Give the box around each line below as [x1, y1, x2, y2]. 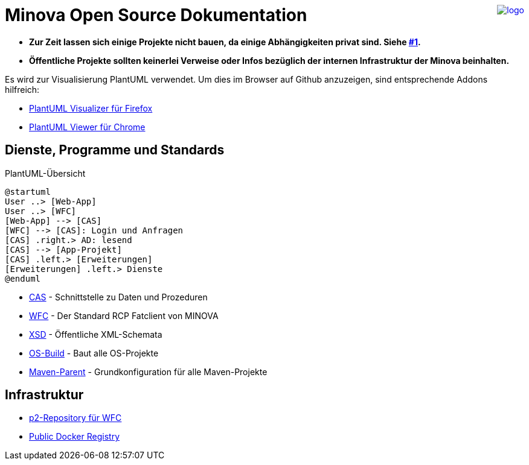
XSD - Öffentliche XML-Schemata [29, 329, 162, 340]
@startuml [5, 186, 51, 197]
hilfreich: [5, 84, 40, 95]
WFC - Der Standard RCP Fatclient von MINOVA [29, 310, 219, 321]
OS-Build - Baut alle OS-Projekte [29, 347, 159, 358]
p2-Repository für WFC [29, 413, 122, 423]
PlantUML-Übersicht [5, 168, 86, 179]
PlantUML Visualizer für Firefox [29, 103, 153, 113]
